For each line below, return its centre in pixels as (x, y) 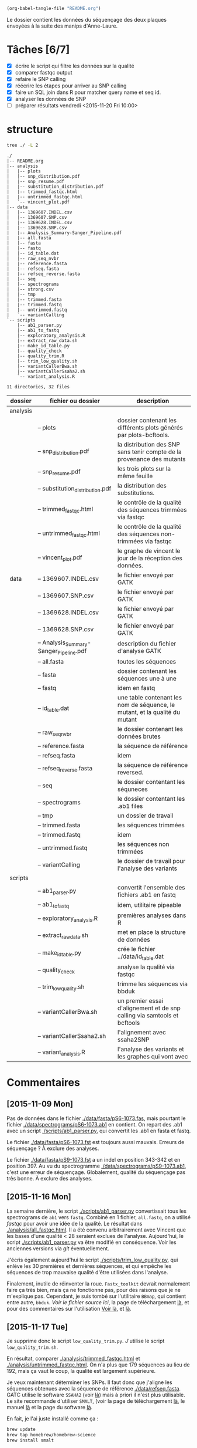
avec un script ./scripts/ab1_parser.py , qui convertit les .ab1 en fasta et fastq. (99, 1131)
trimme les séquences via (153, 984)
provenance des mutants (151, 459)
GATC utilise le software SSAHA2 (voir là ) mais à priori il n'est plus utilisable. (96, 1395)
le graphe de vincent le (149, 551)
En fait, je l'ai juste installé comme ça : (53, 1419)
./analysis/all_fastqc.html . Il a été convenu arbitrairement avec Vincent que (96, 1230)
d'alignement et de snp (149, 1008)
